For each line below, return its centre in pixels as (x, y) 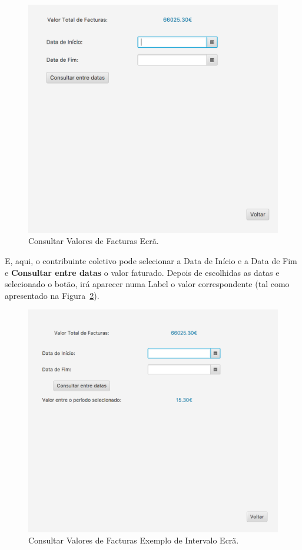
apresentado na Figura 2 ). (52, 295)
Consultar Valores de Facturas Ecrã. (94, 241)
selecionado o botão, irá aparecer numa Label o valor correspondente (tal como (147, 284)
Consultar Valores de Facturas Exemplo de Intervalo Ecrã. (134, 540)
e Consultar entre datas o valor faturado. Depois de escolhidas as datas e (142, 272)
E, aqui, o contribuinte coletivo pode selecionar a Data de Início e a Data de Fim (151, 260)
